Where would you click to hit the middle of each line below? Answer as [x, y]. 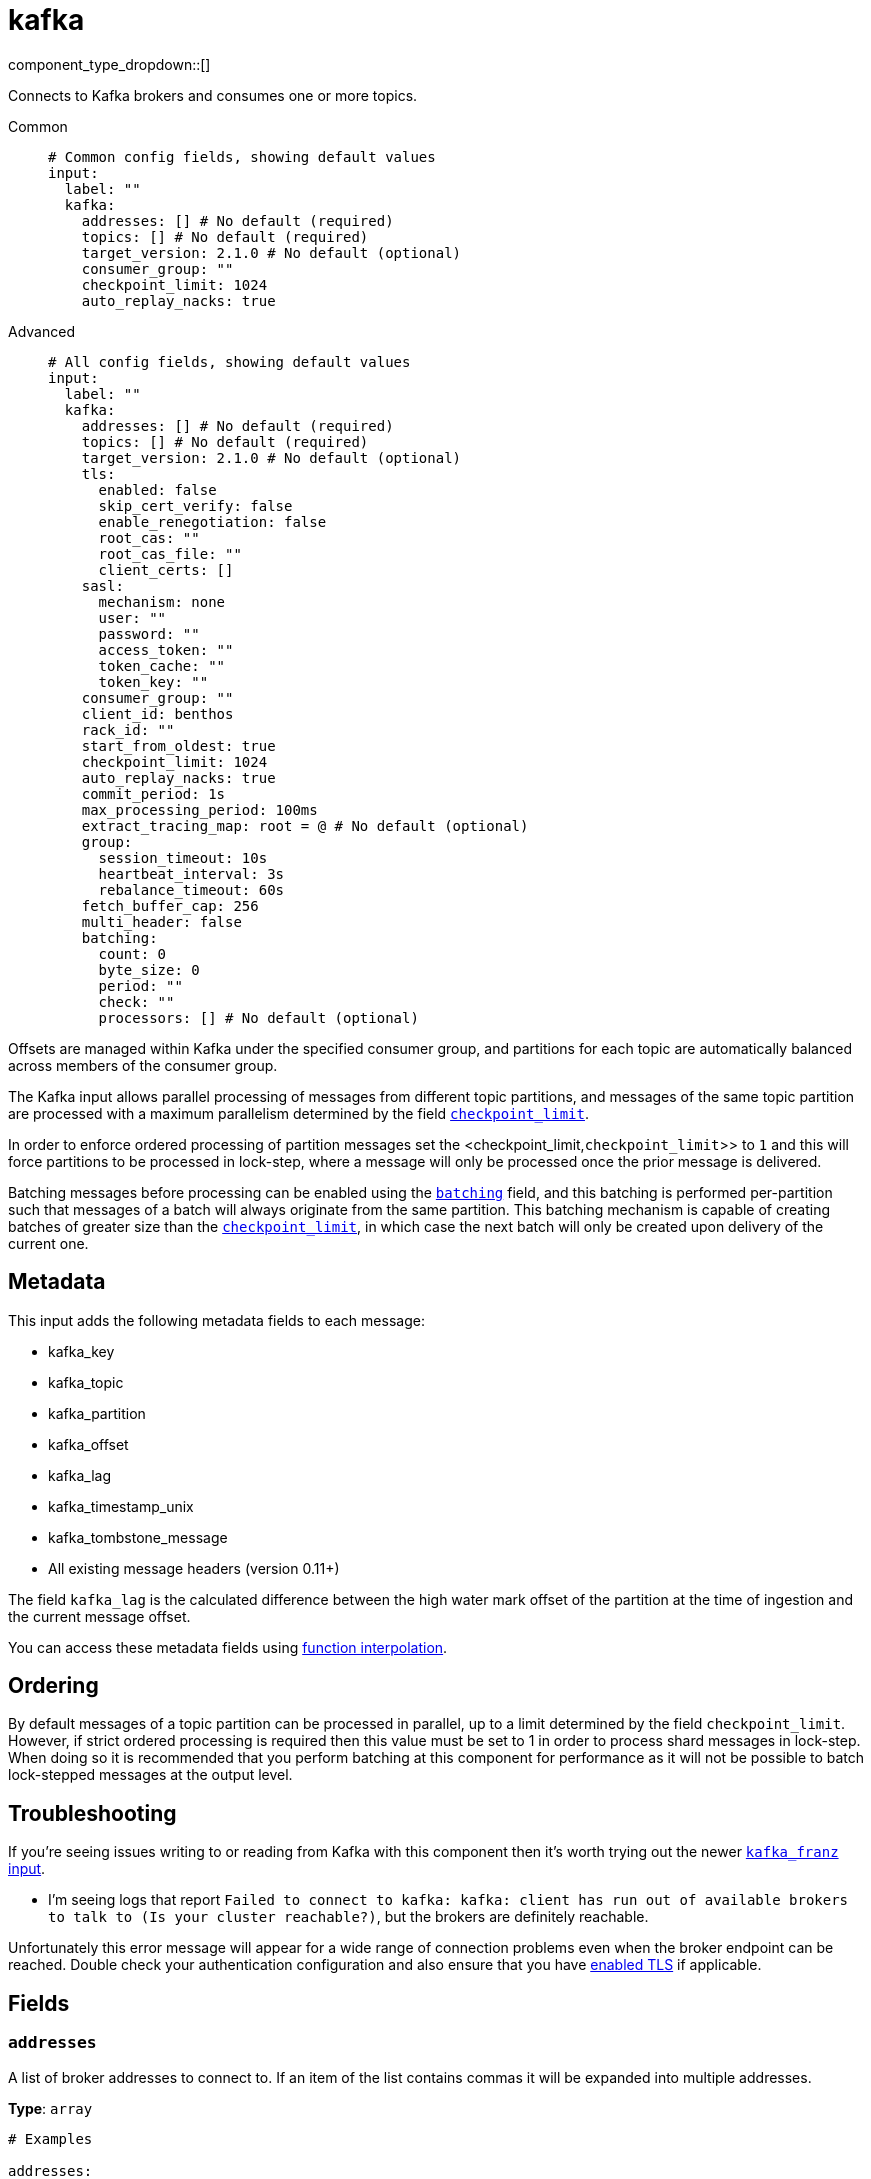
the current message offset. [99, 1616]
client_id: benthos [157, 713]
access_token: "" [166, 649]
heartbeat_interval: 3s [191, 873]
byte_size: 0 [149, 969]
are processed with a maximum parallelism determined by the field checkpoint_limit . [299, 1113]
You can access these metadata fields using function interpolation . [228, 1647]
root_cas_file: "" [170, 553]
